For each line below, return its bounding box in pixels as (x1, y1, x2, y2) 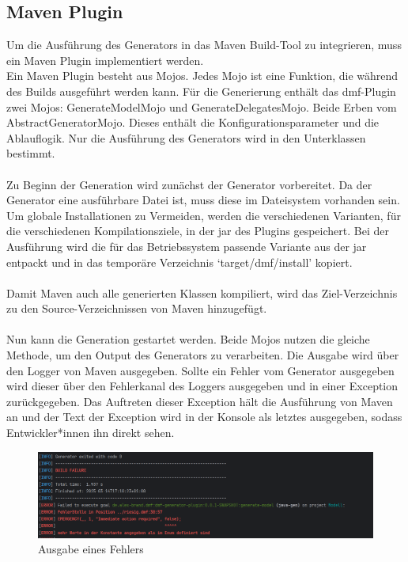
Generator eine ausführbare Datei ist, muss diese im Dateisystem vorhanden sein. (6, 192, 400, 208)
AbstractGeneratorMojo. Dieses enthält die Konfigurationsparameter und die (6, 114, 380, 131)
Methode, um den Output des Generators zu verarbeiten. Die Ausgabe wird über (6, 347, 399, 363)
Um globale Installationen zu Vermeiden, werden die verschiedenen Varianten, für (6, 207, 401, 223)
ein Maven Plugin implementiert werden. (6, 51, 204, 68)
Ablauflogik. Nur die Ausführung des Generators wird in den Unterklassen (6, 129, 366, 146)
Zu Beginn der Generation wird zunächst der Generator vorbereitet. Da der (6, 176, 372, 192)
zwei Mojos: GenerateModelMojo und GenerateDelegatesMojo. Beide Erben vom (6, 98, 397, 115)
